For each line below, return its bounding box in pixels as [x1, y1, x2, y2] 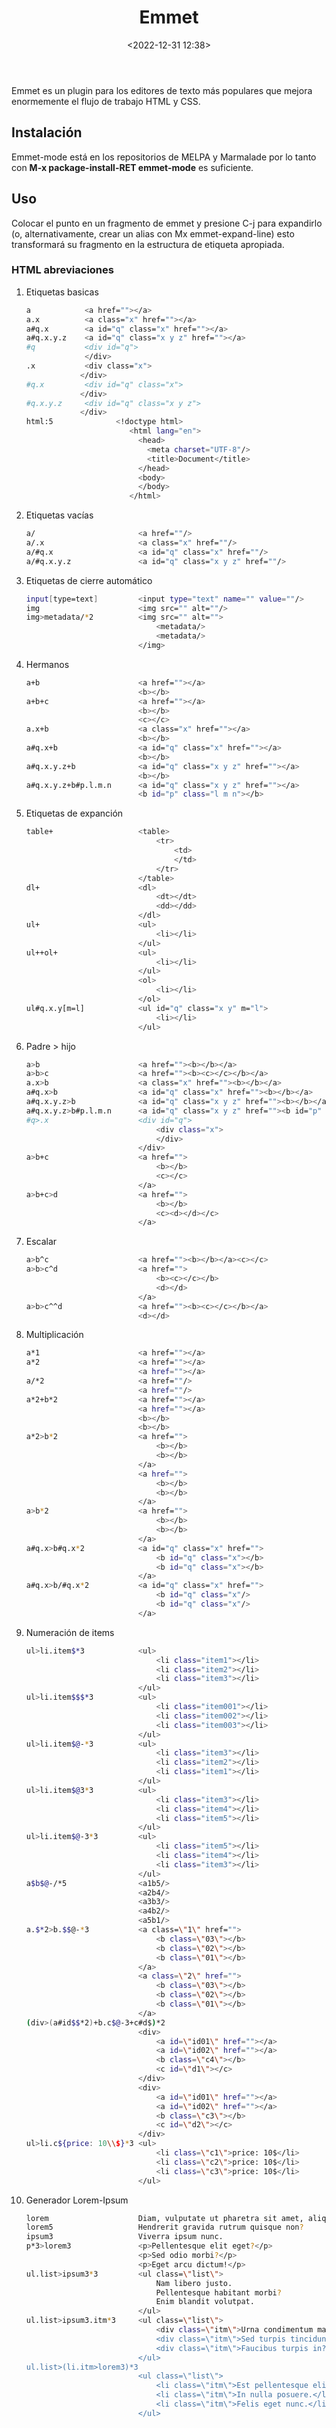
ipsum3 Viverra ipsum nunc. [25, 2232, 224, 2242]
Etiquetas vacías [25, 509, 94, 521]
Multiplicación [25, 1329, 84, 1341]
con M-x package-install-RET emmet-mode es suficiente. [11, 161, 254, 173]
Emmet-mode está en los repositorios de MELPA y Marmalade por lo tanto [11, 151, 317, 163]
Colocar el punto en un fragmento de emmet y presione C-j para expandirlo [11, 217, 323, 229]
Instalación [11, 124, 83, 141]
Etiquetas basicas [25, 286, 99, 298]
